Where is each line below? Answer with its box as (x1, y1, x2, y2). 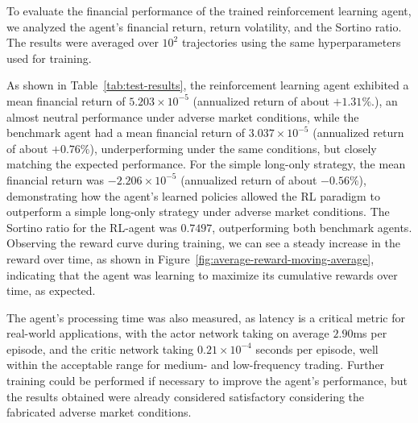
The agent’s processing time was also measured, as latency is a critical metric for (6, 309, 405, 326)
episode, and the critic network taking (6, 340, 194, 357)
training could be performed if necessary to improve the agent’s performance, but (6, 372, 408, 389)
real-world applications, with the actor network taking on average (6, 325, 329, 342)
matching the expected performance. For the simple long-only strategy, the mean (6, 156, 406, 172)
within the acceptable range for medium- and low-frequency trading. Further (6, 356, 385, 373)
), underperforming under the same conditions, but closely (89, 139, 377, 156)
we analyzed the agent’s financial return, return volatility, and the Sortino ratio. (6, 18, 402, 35)
